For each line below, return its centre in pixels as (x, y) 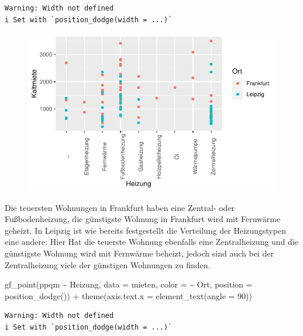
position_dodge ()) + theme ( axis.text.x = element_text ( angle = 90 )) (128, 295)
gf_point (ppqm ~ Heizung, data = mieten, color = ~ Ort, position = (129, 284)
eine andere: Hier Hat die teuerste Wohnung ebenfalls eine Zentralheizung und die (151, 242)
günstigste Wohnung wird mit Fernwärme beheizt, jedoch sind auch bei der (139, 253)
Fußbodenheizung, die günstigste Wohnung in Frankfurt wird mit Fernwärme (143, 219)
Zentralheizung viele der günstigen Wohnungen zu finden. (108, 264)
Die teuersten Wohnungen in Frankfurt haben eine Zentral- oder (120, 207)
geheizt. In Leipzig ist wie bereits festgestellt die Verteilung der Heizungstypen (145, 230)
